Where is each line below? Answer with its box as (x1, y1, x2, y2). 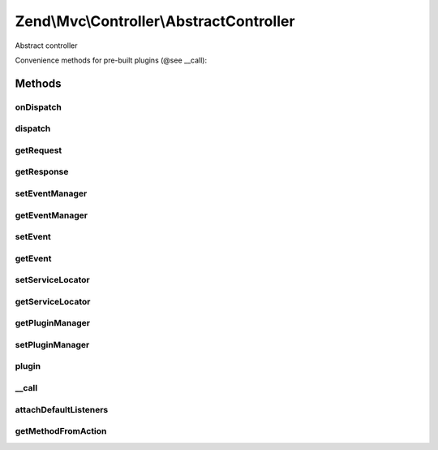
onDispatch (15, 102, 62, 113)
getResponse (15, 167, 69, 178)
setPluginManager (15, 339, 90, 350)
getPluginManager (15, 318, 91, 329)
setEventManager (15, 188, 88, 199)
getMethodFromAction (15, 426, 107, 437)
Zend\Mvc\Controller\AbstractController (15, 12, 295, 30)
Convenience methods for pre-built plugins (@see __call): (15, 55, 207, 65)
